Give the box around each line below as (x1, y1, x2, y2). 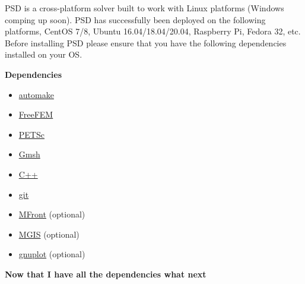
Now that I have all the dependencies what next (5, 267, 206, 280)
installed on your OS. (5, 48, 82, 61)
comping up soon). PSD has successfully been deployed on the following (5, 13, 266, 26)
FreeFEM (18, 108, 53, 121)
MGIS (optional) (18, 228, 80, 240)
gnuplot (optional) (18, 248, 85, 260)
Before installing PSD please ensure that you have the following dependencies (5, 36, 287, 49)
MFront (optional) (18, 208, 85, 220)
